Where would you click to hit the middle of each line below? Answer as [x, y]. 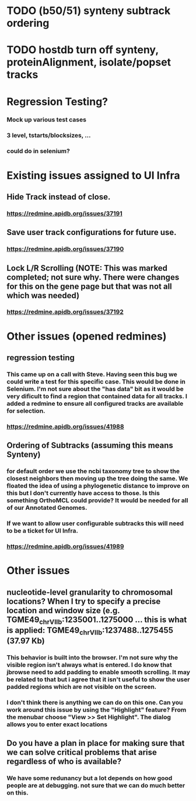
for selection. [26, 410]
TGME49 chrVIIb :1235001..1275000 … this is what [97, 620]
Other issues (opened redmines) [87, 336]
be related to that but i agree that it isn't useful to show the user [98, 679]
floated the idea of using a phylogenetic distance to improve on [98, 486]
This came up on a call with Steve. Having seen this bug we [92, 374]
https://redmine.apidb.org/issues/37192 [65, 312]
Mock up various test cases [47, 120]
